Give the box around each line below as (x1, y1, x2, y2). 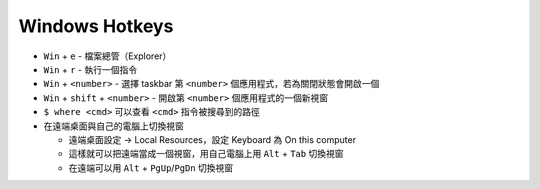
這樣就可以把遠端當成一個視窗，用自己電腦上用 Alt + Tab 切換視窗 (68, 148, 344, 160)
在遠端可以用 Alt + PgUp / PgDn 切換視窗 (68, 161, 234, 174)
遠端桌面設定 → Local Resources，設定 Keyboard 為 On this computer (68, 133, 357, 145)
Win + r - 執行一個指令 (43, 63, 138, 75)
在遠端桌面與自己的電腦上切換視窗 (43, 120, 184, 132)
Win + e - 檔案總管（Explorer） (43, 50, 172, 62)
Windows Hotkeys (18, 15, 174, 37)
